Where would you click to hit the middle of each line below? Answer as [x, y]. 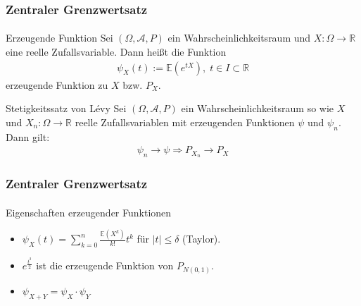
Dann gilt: [28, 136]
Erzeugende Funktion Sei [59, 38]
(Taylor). [202, 239]
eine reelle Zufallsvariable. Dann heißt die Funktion [116, 52]
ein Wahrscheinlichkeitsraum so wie [258, 108]
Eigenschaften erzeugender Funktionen [89, 212]
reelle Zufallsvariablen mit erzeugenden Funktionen [185, 122]
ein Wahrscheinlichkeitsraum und [239, 38]
